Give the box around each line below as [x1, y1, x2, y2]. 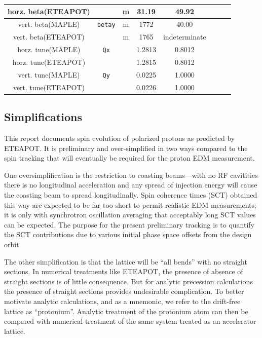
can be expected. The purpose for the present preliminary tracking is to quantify [4, 219, 254, 230]
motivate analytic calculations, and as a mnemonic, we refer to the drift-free [4, 295, 241, 306]
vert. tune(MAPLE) [18, 69, 80, 80]
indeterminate [163, 31, 206, 42]
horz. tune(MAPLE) [17, 44, 81, 55]
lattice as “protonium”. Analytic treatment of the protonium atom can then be [4, 306, 248, 316]
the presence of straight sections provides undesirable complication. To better [4, 286, 244, 296]
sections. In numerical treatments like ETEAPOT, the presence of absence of [4, 266, 243, 277]
